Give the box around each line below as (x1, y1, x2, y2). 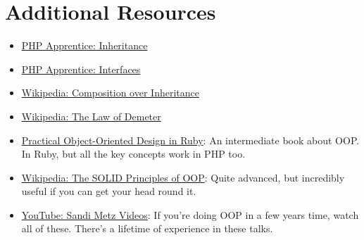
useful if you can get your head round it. (21, 184, 196, 198)
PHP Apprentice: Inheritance (21, 38, 148, 53)
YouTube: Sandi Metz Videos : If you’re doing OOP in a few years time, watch (21, 207, 359, 222)
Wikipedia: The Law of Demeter (21, 108, 161, 123)
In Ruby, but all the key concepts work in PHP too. (21, 146, 246, 161)
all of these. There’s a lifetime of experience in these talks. (21, 221, 273, 236)
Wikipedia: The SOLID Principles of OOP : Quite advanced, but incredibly (21, 170, 345, 184)
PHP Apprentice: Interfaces (21, 61, 141, 76)
